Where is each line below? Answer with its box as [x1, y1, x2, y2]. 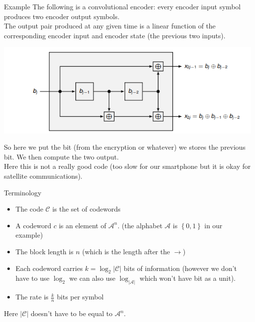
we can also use [69, 273, 116, 283]
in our [204, 220, 223, 230]
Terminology [4, 187, 42, 197]
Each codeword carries [15, 263, 83, 273]
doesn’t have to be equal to [30, 308, 113, 319]
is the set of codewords [52, 204, 121, 214]
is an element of [58, 220, 106, 230]
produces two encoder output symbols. [4, 11, 120, 21]
